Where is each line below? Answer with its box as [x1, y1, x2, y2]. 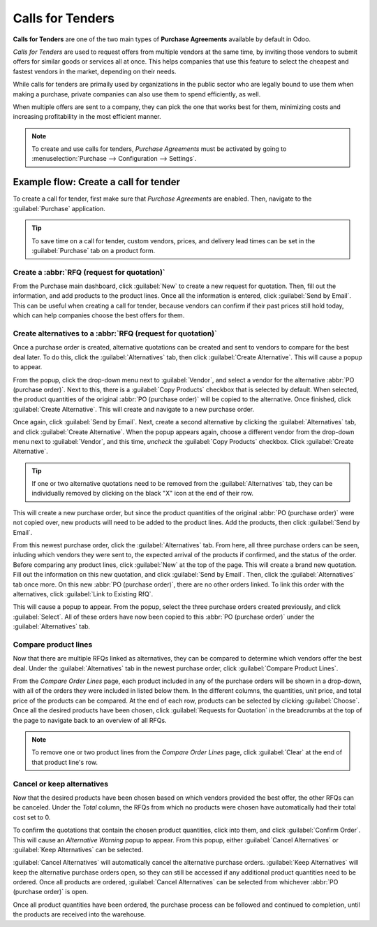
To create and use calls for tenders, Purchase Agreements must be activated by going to [31, 145, 287, 153]
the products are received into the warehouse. [13, 910, 147, 919]
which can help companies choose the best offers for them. [13, 311, 185, 319]
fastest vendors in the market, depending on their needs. [13, 67, 177, 76]
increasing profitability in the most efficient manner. [13, 113, 162, 121]
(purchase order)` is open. [13, 888, 89, 896]
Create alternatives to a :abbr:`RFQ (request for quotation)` [13, 329, 218, 338]
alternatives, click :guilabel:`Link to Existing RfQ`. [13, 589, 154, 598]
